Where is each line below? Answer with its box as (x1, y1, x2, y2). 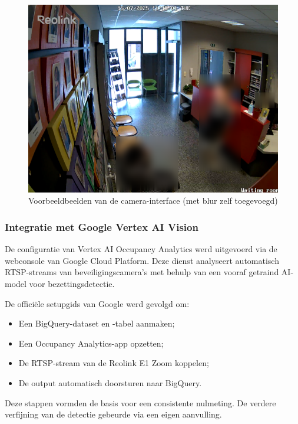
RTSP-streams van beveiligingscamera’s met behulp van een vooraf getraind (5, 266, 279, 278)
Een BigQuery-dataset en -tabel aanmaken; (18, 317, 175, 330)
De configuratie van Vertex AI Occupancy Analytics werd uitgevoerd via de (5, 243, 277, 255)
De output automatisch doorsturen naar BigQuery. (18, 377, 202, 389)
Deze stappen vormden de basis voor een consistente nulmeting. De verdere (5, 396, 276, 409)
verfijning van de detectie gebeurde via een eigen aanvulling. (5, 408, 222, 420)
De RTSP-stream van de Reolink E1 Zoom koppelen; (18, 357, 209, 369)
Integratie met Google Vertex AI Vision (5, 219, 198, 234)
